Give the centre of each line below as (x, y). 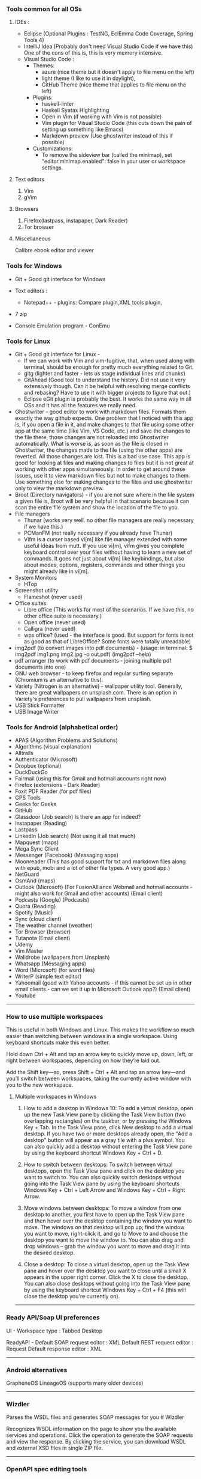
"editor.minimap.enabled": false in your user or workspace (113, 162)
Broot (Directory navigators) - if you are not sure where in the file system (104, 494)
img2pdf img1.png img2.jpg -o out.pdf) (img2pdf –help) (83, 654)
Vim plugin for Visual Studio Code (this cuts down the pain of (117, 123)
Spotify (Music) (34, 913)
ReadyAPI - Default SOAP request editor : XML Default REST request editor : (100, 1342)
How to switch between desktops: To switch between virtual (98, 1165)
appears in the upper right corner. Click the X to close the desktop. (106, 1277)
